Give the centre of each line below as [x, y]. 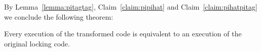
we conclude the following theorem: [59, 16]
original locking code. [37, 43]
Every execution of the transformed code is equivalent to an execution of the [123, 34]
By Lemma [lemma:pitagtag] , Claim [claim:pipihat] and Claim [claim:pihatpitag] [131, 7]
